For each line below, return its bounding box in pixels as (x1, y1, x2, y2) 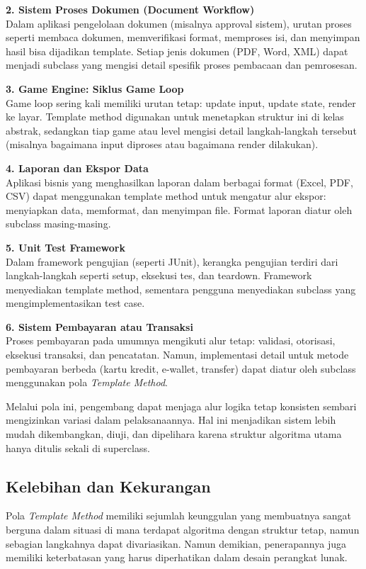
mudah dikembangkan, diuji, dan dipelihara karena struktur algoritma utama (6, 427, 342, 441)
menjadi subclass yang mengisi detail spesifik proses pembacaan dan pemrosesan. (6, 57, 358, 72)
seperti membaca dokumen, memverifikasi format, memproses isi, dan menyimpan (6, 30, 360, 45)
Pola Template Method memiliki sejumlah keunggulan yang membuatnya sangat (6, 508, 351, 523)
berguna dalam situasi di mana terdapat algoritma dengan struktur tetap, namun (6, 522, 360, 537)
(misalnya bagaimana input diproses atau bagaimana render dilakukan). (6, 137, 319, 152)
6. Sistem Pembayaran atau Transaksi (6, 319, 193, 334)
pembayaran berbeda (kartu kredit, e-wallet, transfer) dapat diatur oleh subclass (6, 361, 356, 376)
